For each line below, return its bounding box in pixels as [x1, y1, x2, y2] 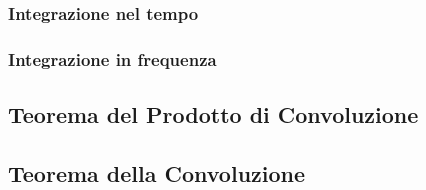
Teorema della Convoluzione [8, 157, 306, 188]
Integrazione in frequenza [8, 46, 217, 71]
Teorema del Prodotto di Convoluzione [8, 99, 419, 130]
